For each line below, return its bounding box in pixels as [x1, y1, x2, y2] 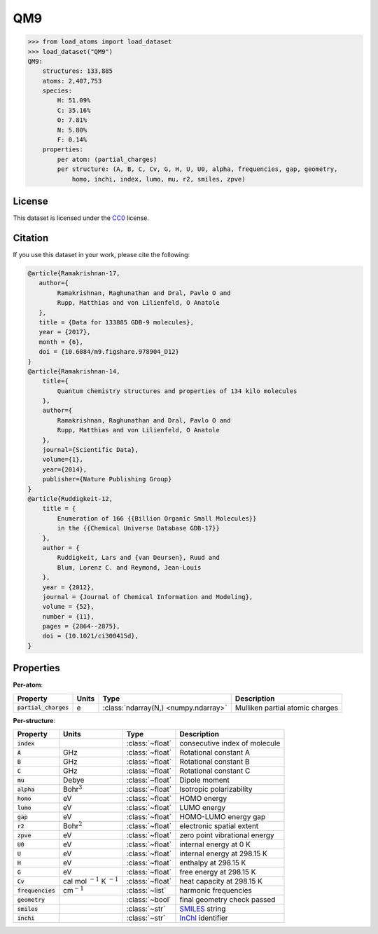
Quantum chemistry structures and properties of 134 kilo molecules [57, 387, 297, 395]
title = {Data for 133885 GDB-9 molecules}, [38, 318, 194, 326]
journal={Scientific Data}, [42, 446, 139, 454]
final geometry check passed [179, 895, 276, 905]
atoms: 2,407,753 [42, 77, 102, 85]
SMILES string [179, 904, 226, 914]
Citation [13, 232, 49, 244]
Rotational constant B [179, 757, 250, 767]
